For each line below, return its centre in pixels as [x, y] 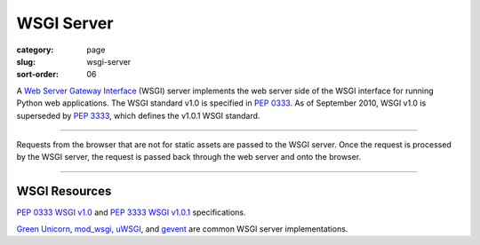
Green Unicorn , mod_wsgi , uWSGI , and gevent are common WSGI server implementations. [182, 229]
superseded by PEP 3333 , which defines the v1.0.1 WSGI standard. [138, 115]
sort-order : [38, 75]
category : [35, 50]
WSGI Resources [64, 191]
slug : [26, 61]
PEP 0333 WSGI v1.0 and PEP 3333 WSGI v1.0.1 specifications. [131, 212]
